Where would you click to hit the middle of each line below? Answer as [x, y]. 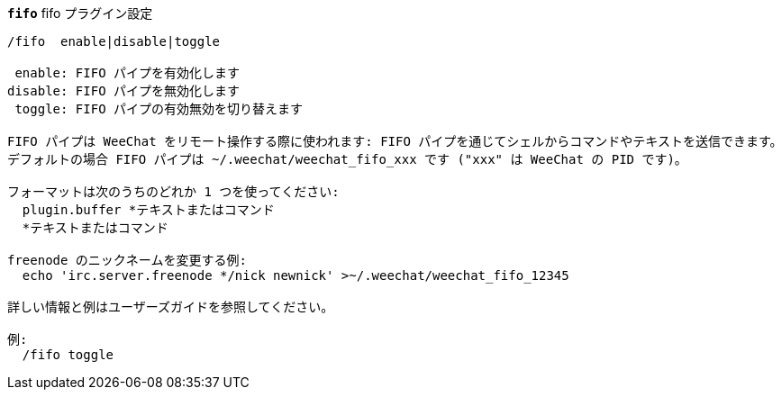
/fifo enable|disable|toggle [114, 41]
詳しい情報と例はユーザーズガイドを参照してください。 [171, 307]
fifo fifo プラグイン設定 [80, 13]
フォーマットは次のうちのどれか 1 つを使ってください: [173, 192]
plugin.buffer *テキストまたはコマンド [148, 210]
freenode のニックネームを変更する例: [127, 260]
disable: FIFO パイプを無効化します [124, 91]
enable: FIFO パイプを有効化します [127, 73]
